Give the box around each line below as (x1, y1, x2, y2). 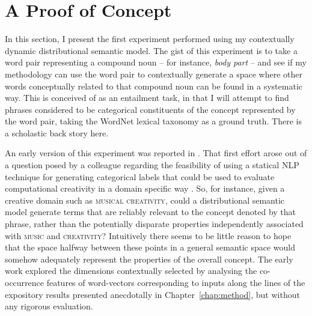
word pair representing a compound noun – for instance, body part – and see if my (5, 56, 307, 68)
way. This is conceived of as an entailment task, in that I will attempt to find (5, 91, 289, 104)
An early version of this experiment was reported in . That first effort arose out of (5, 147, 307, 159)
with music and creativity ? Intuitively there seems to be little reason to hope (5, 229, 292, 242)
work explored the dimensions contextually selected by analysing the (5, 264, 257, 277)
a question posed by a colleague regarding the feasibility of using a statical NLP (5, 159, 299, 171)
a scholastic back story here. (5, 126, 109, 139)
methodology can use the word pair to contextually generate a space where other (5, 67, 302, 80)
